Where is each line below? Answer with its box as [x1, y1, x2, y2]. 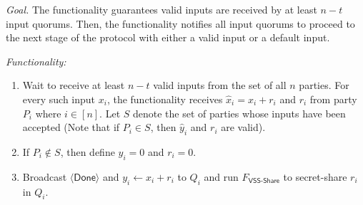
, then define [60, 144, 115, 159]
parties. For [299, 78, 349, 93]
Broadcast [22, 169, 67, 184]
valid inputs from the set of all [153, 78, 287, 93]
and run [204, 169, 239, 184]
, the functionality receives [106, 91, 223, 106]
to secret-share [283, 169, 347, 184]
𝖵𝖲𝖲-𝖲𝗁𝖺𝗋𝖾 [248, 177, 280, 185]
